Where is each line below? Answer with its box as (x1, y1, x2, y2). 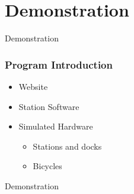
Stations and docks (33, 140, 102, 152)
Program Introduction (5, 57, 113, 72)
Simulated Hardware (18, 120, 93, 132)
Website (18, 80, 48, 92)
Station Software (18, 100, 79, 112)
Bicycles (33, 160, 62, 172)
